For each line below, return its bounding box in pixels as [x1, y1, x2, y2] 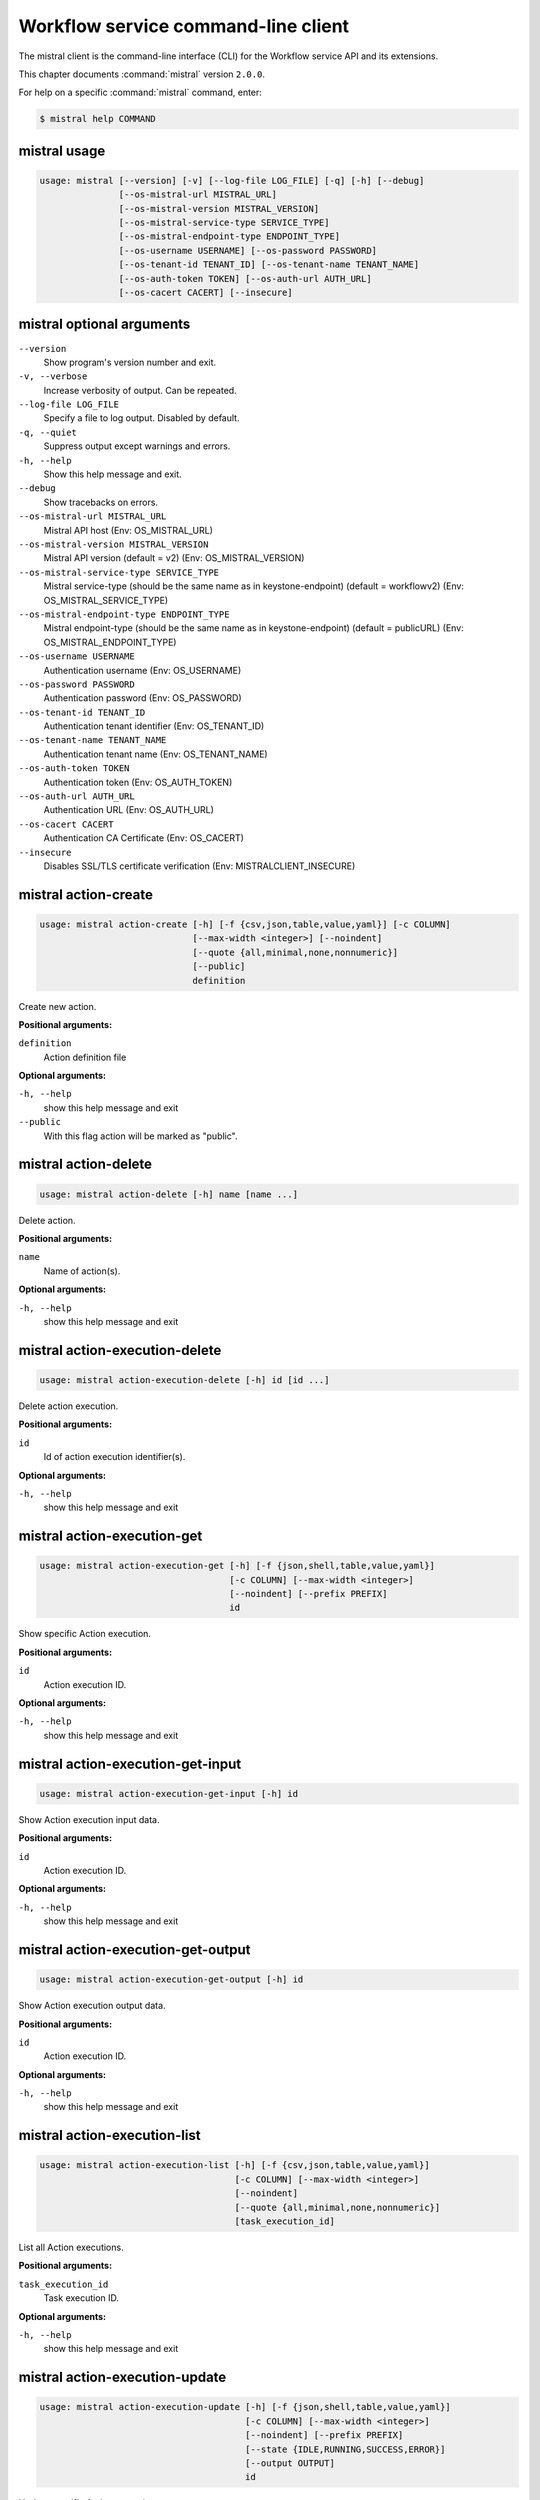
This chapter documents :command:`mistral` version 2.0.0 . [18, 68, 265, 80]
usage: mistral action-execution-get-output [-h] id [39, 1974, 304, 1985]
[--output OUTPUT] [245, 2457, 335, 2469]
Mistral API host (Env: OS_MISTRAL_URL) [43, 524, 214, 536]
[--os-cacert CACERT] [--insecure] [118, 287, 294, 299]
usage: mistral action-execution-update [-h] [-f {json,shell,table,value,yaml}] [39, 2401, 452, 2413]
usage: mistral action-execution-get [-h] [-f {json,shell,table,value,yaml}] [39, 1560, 435, 1572]
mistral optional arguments [18, 316, 191, 333]
